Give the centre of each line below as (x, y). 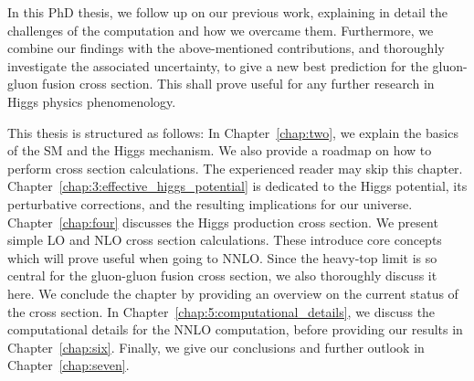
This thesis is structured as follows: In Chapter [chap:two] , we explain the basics (233, 132)
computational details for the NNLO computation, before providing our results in (235, 329)
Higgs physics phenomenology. (92, 101)
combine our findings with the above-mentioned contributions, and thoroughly (226, 48)
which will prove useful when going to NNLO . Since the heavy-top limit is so (222, 257)
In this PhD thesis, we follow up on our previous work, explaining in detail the (227, 12)
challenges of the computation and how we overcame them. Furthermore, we (221, 30)
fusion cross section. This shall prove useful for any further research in (238, 84)
